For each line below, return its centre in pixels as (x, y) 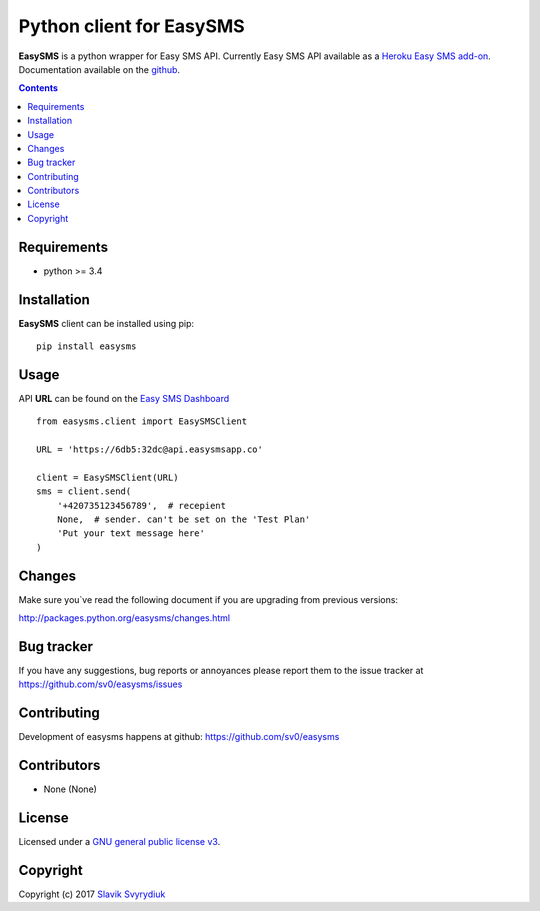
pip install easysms (86, 346)
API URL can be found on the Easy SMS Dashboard (124, 398)
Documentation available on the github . (99, 69)
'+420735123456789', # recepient (141, 505)
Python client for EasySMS (131, 26)
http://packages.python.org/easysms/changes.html (124, 618)
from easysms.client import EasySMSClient (142, 421)
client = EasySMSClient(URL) (107, 477)
